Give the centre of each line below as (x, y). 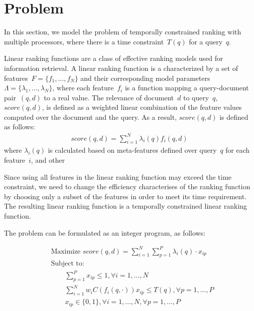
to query (196, 97)
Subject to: (67, 264)
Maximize (66, 251)
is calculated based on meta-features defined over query (132, 150)
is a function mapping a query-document (187, 88)
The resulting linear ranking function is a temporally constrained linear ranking (126, 206)
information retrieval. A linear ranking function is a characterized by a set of (121, 68)
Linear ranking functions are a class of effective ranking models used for (114, 58)
